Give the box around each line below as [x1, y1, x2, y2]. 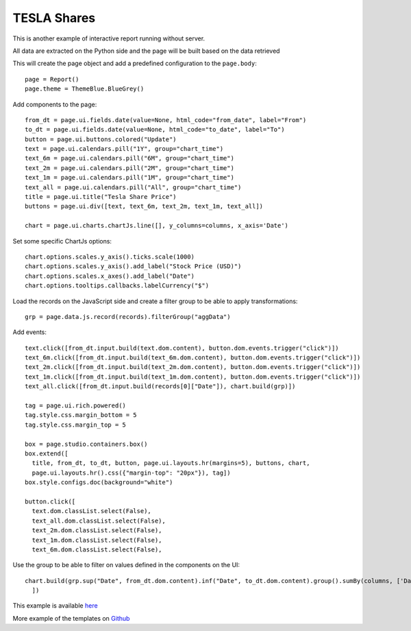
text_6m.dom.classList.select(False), [32, 545, 162, 553]
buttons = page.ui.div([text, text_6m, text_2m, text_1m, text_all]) [25, 202, 264, 211]
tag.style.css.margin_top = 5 [25, 420, 127, 429]
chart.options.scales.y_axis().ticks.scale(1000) [25, 252, 195, 261]
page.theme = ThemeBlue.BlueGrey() [25, 85, 145, 93]
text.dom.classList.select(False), [32, 508, 152, 515]
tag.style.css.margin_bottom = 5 [25, 412, 137, 419]
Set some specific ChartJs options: [12, 237, 112, 245]
